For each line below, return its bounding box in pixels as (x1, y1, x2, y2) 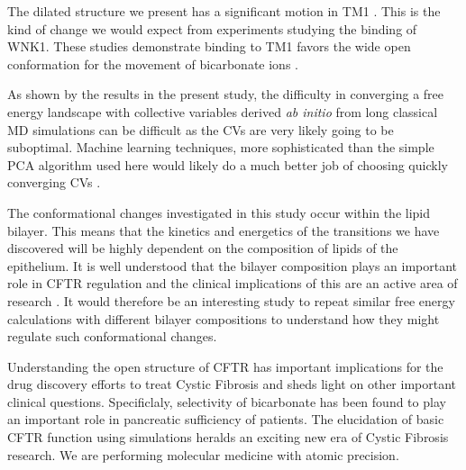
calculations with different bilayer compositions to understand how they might (7, 309, 440, 328)
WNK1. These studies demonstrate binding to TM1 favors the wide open (7, 37, 411, 56)
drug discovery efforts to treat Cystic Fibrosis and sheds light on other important (7, 375, 457, 393)
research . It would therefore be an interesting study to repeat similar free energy (7, 291, 455, 310)
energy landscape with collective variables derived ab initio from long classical (7, 102, 438, 121)
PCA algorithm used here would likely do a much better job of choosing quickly (7, 155, 448, 174)
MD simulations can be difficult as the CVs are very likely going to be (7, 120, 394, 139)
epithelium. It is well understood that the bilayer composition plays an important (7, 256, 458, 275)
